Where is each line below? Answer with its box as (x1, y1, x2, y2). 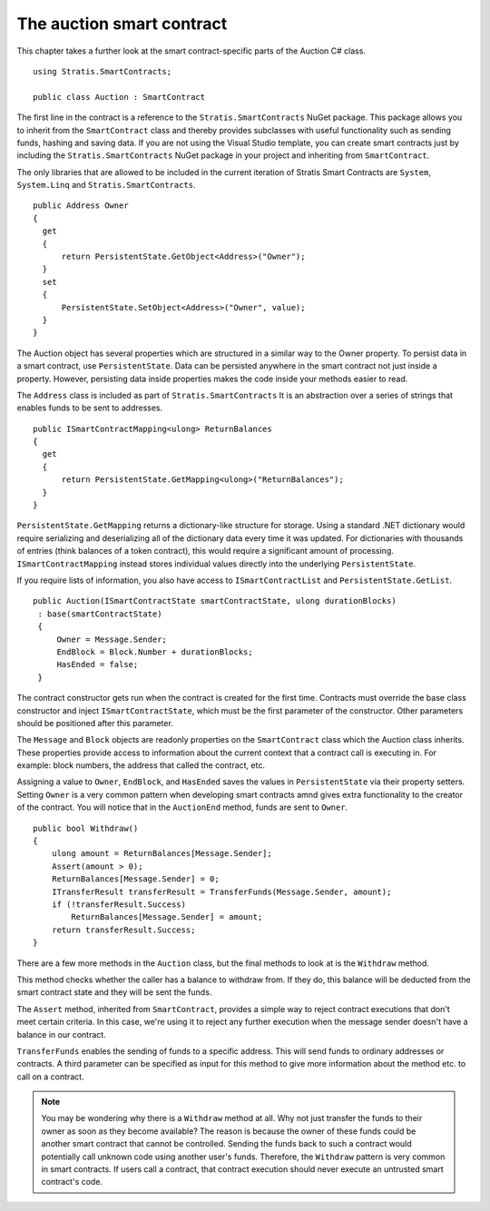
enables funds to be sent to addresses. (16, 402, 163, 413)
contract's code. (41, 1177, 103, 1187)
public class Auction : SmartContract (33, 92, 206, 102)
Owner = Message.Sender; (56, 634, 168, 645)
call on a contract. (16, 1071, 85, 1082)
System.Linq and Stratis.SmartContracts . (16, 180, 196, 191)
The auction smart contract (16, 14, 228, 34)
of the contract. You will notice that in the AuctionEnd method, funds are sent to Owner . (16, 802, 348, 812)
